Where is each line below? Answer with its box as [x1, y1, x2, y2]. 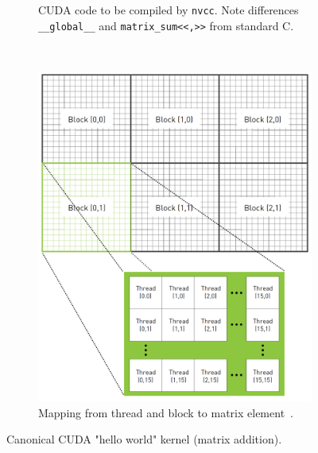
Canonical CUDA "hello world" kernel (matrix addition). [6, 431, 282, 447]
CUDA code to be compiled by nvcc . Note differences [38, 2, 299, 17]
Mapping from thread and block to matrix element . [38, 404, 293, 420]
